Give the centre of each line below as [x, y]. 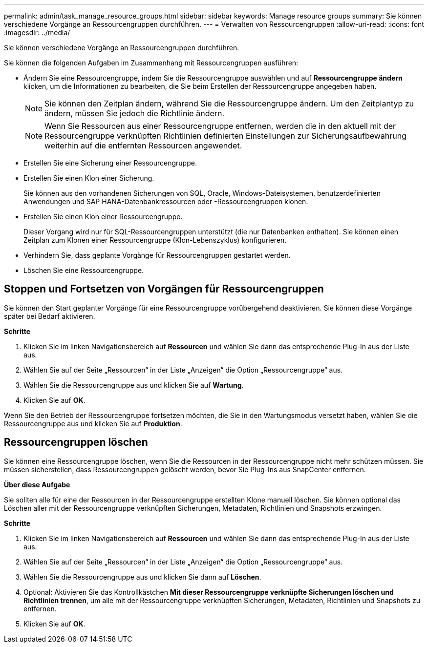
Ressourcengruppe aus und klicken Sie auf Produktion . [93, 423]
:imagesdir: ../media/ [37, 32]
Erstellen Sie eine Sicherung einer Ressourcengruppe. [110, 163]
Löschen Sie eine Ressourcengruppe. [84, 270]
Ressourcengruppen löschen [76, 442]
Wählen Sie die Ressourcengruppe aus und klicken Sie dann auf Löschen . [142, 577]
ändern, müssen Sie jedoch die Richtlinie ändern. [135, 113]
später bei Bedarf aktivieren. [50, 316]
